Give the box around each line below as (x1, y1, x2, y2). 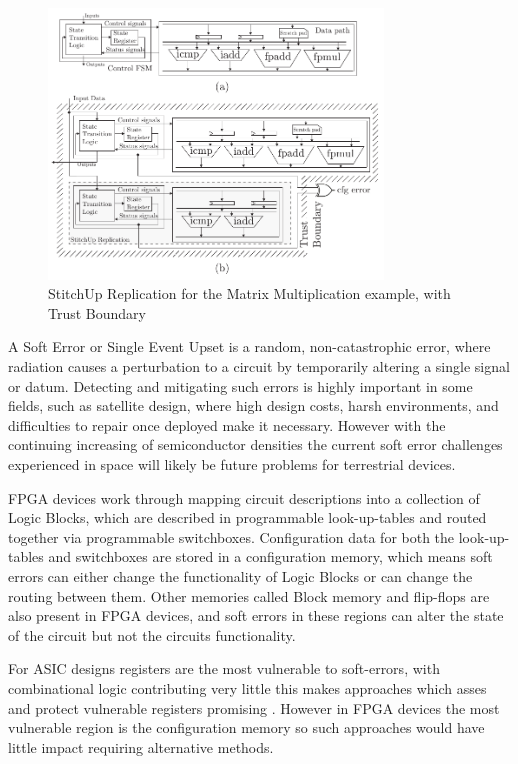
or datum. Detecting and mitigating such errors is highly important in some (8, 375, 473, 396)
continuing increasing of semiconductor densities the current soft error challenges (8, 434, 503, 455)
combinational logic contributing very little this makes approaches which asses (8, 677, 487, 698)
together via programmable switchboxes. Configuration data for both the (8, 526, 455, 547)
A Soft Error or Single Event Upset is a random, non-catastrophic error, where (8, 336, 491, 357)
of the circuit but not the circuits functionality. (8, 624, 296, 645)
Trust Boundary (48, 302, 146, 323)
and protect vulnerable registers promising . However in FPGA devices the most (8, 697, 500, 718)
